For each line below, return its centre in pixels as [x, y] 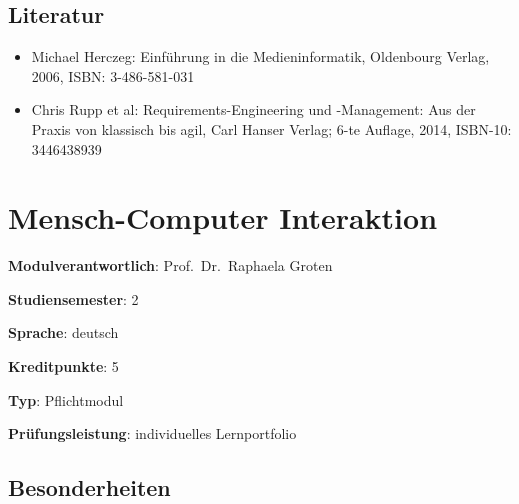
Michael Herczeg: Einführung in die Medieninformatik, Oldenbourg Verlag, [260, 56]
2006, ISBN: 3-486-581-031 [113, 75]
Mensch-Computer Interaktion [223, 217]
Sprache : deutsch [63, 332]
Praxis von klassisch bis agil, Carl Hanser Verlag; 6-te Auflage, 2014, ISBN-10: [271, 128]
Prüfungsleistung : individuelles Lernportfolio [152, 433]
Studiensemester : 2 [73, 298]
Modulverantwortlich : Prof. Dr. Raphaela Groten [170, 265]
